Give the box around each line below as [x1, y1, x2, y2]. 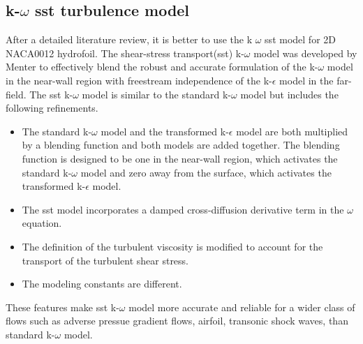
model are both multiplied [236, 124, 348, 138]
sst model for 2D [265, 32, 336, 47]
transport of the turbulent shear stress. [22, 253, 189, 267]
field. [6, 87, 27, 101]
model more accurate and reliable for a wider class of [128, 299, 355, 314]
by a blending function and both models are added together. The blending [22, 137, 340, 152]
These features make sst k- [6, 299, 119, 314]
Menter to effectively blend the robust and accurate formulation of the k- [6, 59, 318, 74]
